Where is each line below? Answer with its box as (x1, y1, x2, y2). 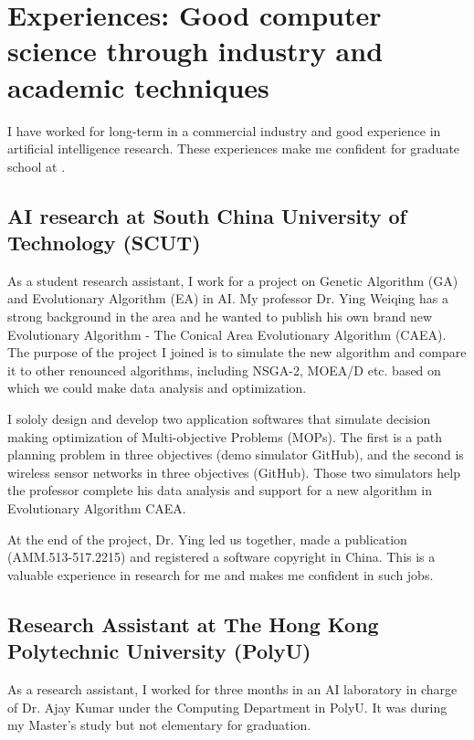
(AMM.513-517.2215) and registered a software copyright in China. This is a (7, 547, 436, 566)
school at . (7, 156, 66, 175)
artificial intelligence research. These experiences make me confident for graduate (7, 139, 460, 158)
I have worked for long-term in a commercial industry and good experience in (7, 121, 441, 140)
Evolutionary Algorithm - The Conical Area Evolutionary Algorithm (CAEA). (7, 324, 447, 344)
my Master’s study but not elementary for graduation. (7, 715, 311, 735)
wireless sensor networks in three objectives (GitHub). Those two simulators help (7, 462, 460, 481)
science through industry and (7, 32, 384, 69)
